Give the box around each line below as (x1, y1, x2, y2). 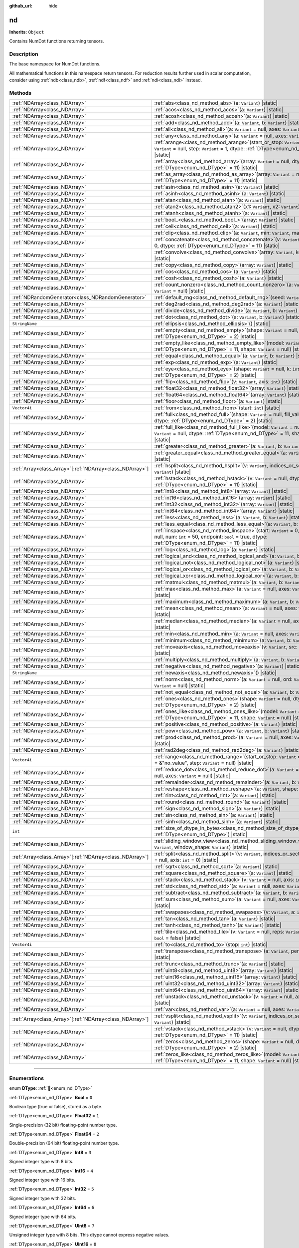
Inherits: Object (9, 29, 44, 35)
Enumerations (9, 1075, 44, 1082)
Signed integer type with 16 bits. (9, 1177, 76, 1183)
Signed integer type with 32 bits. (9, 1195, 77, 1201)
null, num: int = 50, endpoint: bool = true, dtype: (154, 533, 268, 540)
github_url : (9, 3, 32, 8)
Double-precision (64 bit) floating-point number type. (9, 1140, 119, 1146)
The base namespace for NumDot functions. (9, 61, 101, 67)
